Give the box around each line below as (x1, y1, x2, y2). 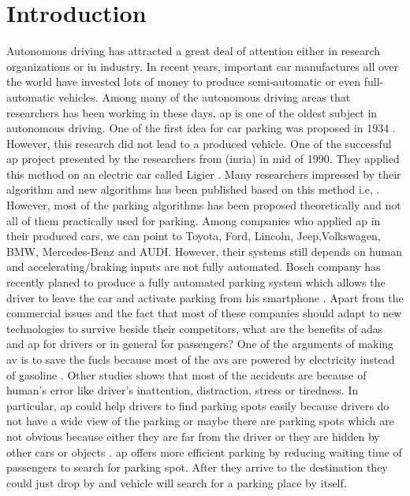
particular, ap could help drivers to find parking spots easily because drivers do (6, 397, 389, 413)
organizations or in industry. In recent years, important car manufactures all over (6, 57, 399, 74)
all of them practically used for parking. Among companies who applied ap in (6, 212, 381, 228)
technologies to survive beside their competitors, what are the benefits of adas (6, 320, 383, 336)
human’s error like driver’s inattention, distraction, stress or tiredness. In (6, 382, 359, 398)
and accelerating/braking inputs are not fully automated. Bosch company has (6, 258, 381, 275)
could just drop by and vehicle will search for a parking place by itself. (6, 474, 347, 490)
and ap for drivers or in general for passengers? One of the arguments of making (6, 335, 394, 352)
